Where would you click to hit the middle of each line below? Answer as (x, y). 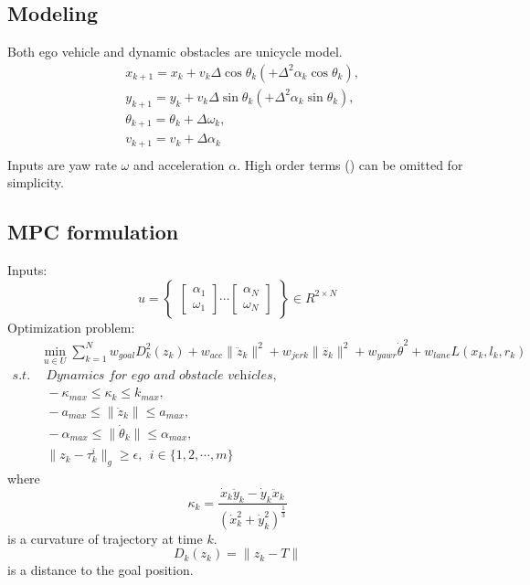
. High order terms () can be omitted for (350, 164)
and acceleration (179, 164)
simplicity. (36, 182)
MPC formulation (93, 232)
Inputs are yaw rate (62, 164)
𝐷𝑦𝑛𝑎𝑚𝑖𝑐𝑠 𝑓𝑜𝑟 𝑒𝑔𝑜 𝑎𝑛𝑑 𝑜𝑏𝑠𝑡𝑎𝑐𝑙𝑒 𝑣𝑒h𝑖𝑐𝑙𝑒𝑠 (159, 376)
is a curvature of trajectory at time (105, 538)
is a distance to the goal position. (101, 570)
